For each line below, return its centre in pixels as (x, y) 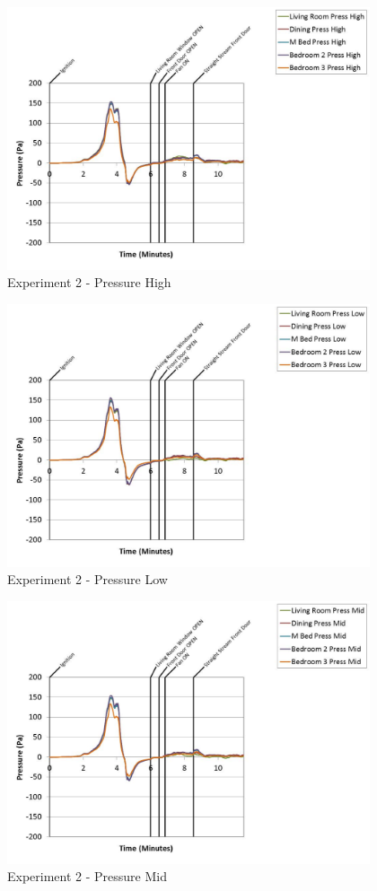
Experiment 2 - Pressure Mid (87, 876)
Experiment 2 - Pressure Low (88, 579)
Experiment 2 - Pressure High (89, 282)
